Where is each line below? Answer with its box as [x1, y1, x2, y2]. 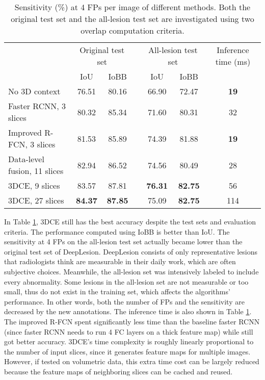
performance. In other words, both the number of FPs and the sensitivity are [4, 296, 245, 307]
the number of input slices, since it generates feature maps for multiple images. [4, 346, 251, 357]
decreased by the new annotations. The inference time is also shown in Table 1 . [4, 306, 252, 317]
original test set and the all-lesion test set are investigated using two [11, 13, 254, 24]
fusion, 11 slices [8, 165, 64, 176]
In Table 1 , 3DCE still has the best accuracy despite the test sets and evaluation [4, 216, 256, 226]
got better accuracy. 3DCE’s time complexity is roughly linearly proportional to [4, 336, 254, 347]
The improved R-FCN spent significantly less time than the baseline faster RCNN [4, 316, 260, 326]
